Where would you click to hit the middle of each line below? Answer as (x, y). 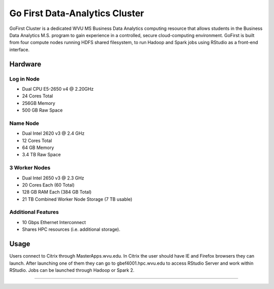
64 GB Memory (38, 148)
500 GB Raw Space (42, 110)
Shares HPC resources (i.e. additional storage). (71, 229)
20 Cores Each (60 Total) (48, 185)
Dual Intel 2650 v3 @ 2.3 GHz (53, 178)
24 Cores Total (38, 96)
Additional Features (34, 212)
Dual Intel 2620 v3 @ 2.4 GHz (53, 133)
